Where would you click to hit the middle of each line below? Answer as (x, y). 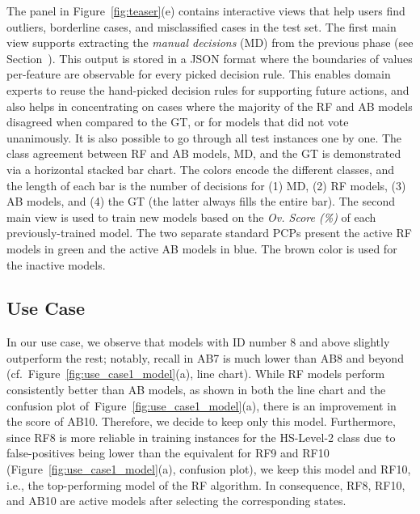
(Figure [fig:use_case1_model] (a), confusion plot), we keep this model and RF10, (209, 469)
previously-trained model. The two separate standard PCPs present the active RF (209, 233)
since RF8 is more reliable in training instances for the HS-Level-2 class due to (201, 437)
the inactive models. (56, 264)
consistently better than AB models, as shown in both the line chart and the (196, 390)
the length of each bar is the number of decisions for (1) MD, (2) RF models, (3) (206, 185)
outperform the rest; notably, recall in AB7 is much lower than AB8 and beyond (205, 357)
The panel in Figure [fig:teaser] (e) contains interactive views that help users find (206, 11)
